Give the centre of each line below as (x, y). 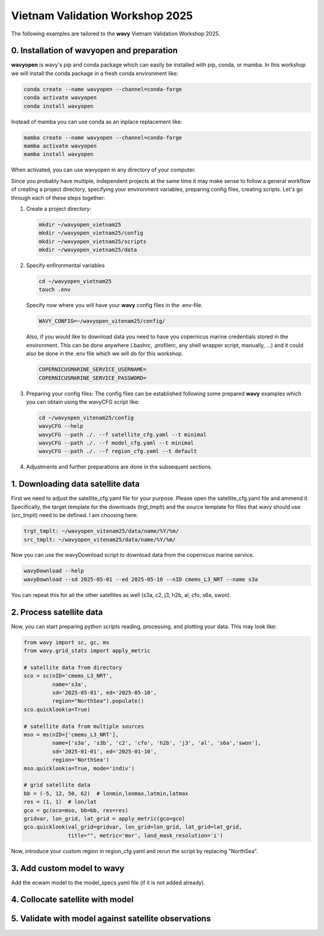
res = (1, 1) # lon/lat (60, 802)
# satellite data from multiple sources (84, 726)
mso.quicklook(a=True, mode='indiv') (79, 768)
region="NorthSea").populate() (98, 701)
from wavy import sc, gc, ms (67, 642)
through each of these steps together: (58, 197)
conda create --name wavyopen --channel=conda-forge (103, 89)
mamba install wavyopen (59, 154)
